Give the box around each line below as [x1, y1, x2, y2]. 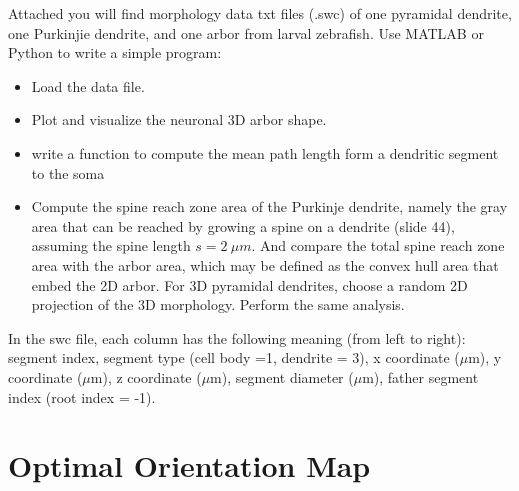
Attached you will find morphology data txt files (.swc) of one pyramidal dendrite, [8, 3, 512, 23]
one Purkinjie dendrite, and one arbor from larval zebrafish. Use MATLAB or [8, 22, 484, 43]
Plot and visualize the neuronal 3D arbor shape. [31, 109, 327, 130]
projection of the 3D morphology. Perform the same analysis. [31, 294, 405, 315]
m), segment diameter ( [210, 366, 354, 387]
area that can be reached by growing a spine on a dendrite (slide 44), [31, 215, 455, 236]
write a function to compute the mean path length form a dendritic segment [31, 142, 499, 163]
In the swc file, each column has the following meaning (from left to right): [8, 327, 466, 348]
